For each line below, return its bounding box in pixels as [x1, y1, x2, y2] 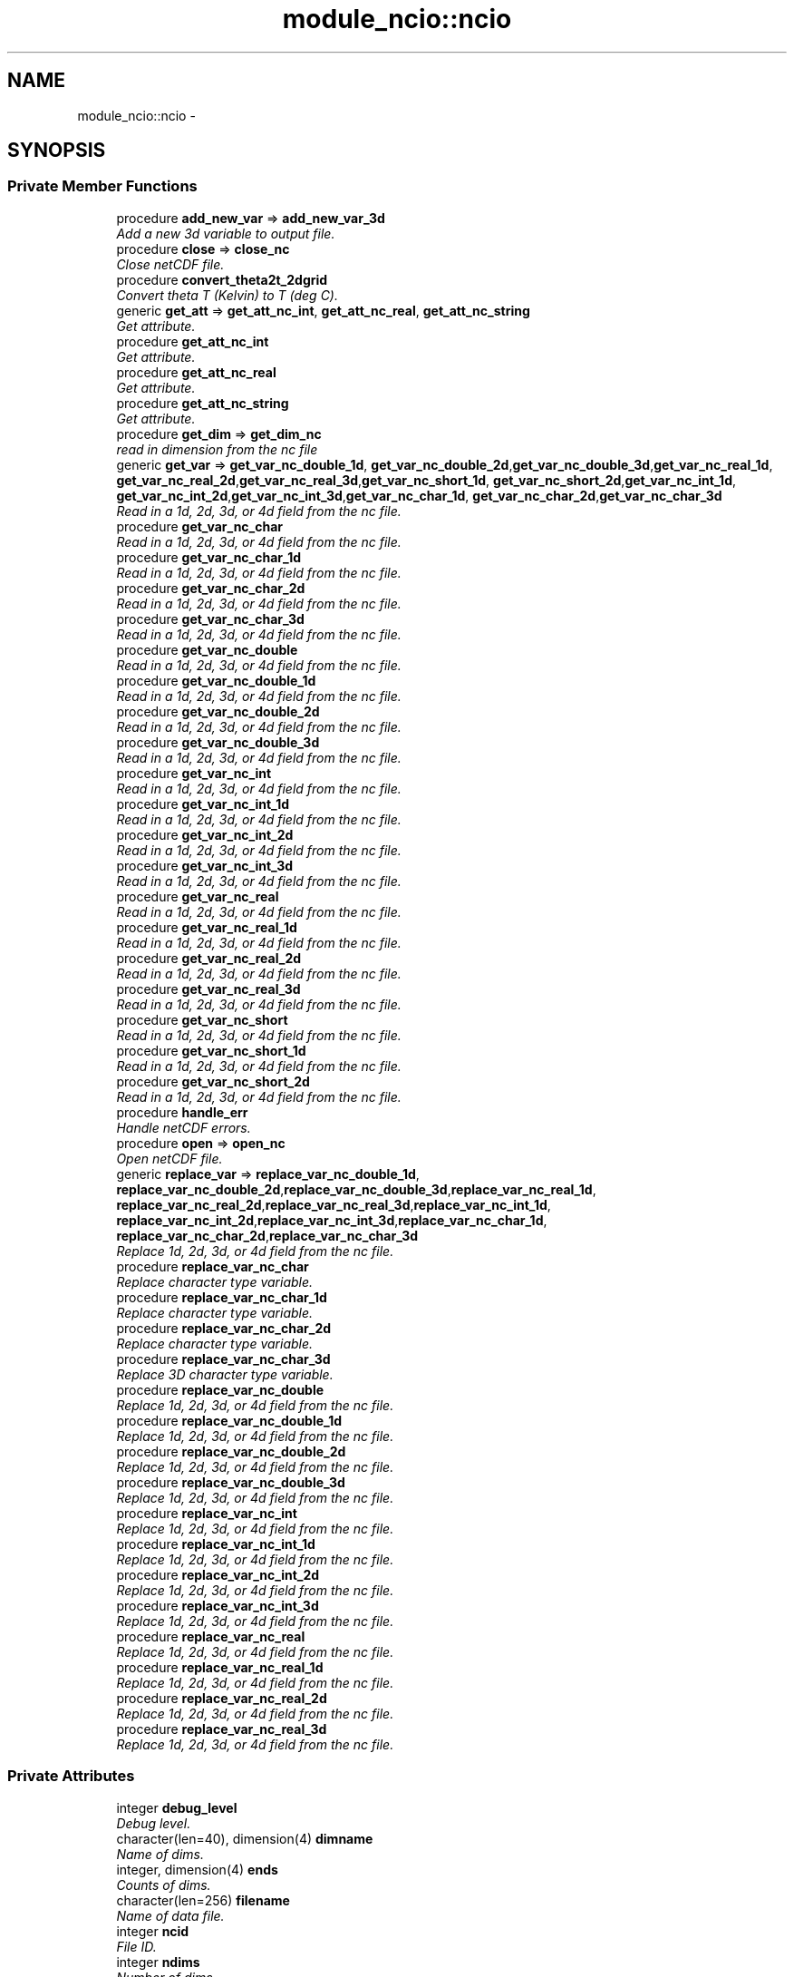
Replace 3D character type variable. [116, 1366, 334, 1382]
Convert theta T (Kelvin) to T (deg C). [116, 287, 338, 303]
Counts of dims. [116, 1876, 211, 1893]
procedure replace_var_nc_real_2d [116, 1690, 327, 1706]
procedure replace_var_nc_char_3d [116, 1350, 331, 1367]
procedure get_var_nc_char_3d [116, 610, 305, 627]
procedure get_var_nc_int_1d [116, 795, 290, 812]
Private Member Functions [7, 177, 198, 196]
